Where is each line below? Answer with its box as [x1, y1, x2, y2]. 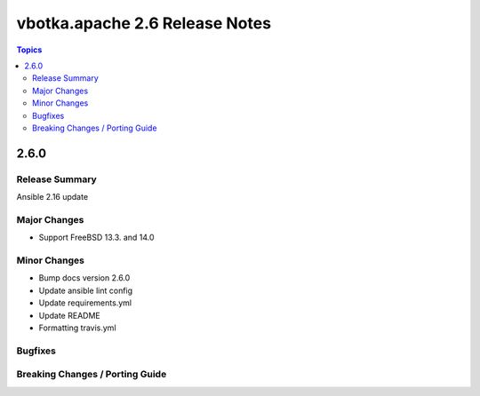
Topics [16, 44, 43, 55]
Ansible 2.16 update [16, 192, 89, 202]
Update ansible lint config [38, 285, 133, 296]
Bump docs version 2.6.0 [38, 273, 131, 283]
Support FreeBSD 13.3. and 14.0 [38, 232, 155, 243]
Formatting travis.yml [38, 322, 116, 333]
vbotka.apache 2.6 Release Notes [16, 13, 271, 33]
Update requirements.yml [38, 297, 132, 308]
